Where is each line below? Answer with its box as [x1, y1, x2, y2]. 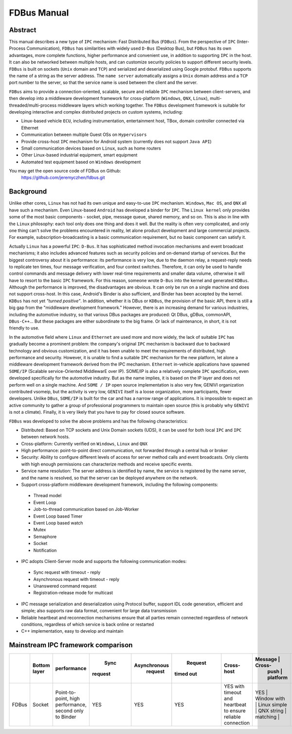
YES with [224, 683, 245, 690]
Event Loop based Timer [33, 513, 83, 519]
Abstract [9, 26, 36, 34]
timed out [174, 671, 197, 677]
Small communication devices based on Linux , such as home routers [21, 145, 161, 151]
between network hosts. [21, 434, 70, 440]
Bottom [32, 662, 50, 669]
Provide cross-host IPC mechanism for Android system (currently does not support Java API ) [21, 138, 212, 144]
